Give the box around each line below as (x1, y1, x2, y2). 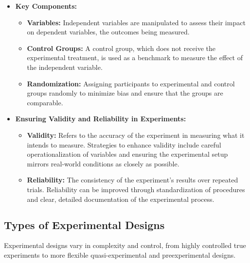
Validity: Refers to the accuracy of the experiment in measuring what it (27, 130, 245, 140)
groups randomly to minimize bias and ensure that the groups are (27, 88, 223, 98)
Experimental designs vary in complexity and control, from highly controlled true (4, 240, 246, 250)
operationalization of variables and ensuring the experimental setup (27, 149, 228, 159)
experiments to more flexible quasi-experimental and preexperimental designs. (4, 249, 236, 260)
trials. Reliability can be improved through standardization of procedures (27, 184, 245, 194)
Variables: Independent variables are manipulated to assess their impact (27, 17, 246, 27)
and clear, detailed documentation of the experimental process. (27, 194, 214, 204)
